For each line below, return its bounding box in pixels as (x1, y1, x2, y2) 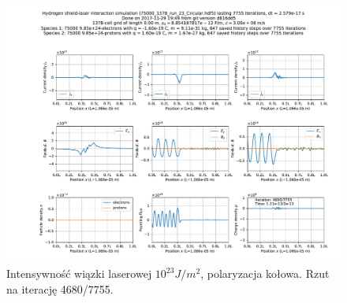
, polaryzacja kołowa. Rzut (200, 265, 330, 282)
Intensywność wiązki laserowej (6, 265, 152, 282)
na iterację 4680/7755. (6, 281, 114, 297)
